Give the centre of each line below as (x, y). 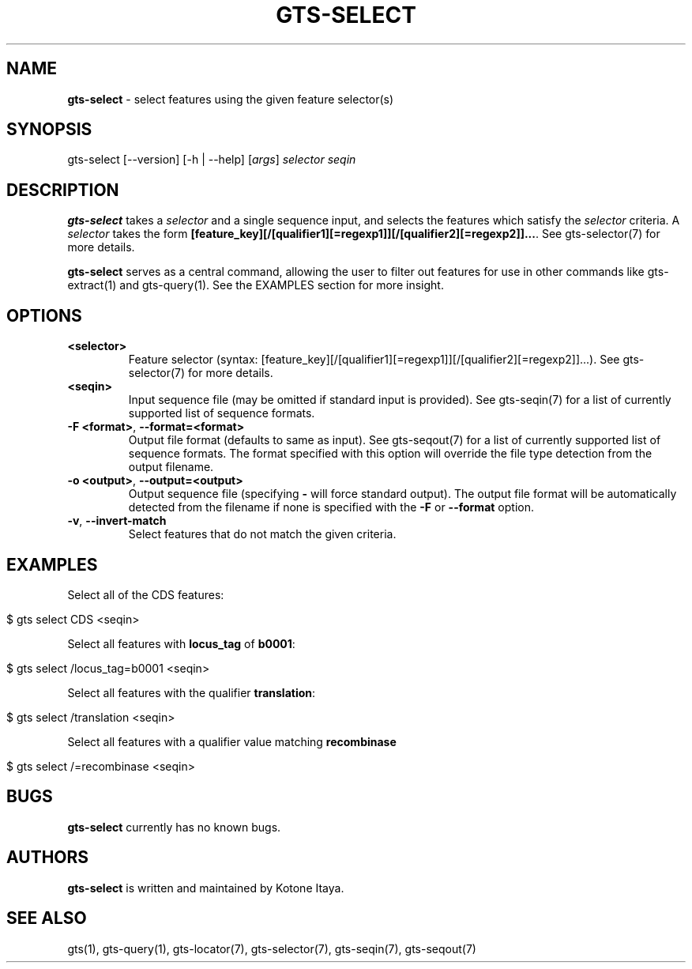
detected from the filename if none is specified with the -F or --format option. (331, 507)
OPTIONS (44, 315)
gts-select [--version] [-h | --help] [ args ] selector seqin (212, 160)
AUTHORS (48, 858)
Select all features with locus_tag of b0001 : (181, 643)
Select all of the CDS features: (146, 594)
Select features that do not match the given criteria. (262, 534)
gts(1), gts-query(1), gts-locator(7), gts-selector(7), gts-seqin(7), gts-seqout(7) (272, 948)
